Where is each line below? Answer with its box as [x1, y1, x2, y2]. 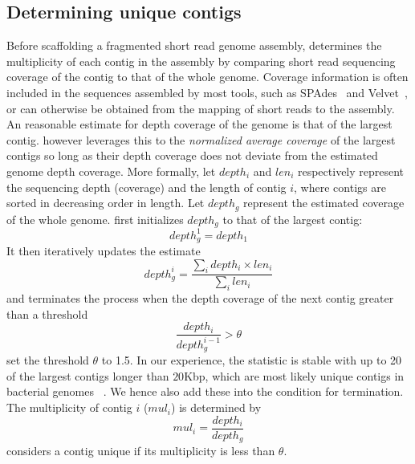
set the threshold [6, 352, 89, 368]
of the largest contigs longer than [6, 367, 169, 384]
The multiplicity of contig [6, 399, 132, 416]
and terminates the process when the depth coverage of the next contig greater [6, 290, 394, 307]
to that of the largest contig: [222, 210, 363, 227]
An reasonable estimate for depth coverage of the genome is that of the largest [6, 116, 393, 132]
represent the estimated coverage [243, 194, 405, 211]
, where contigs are [294, 178, 386, 195]
